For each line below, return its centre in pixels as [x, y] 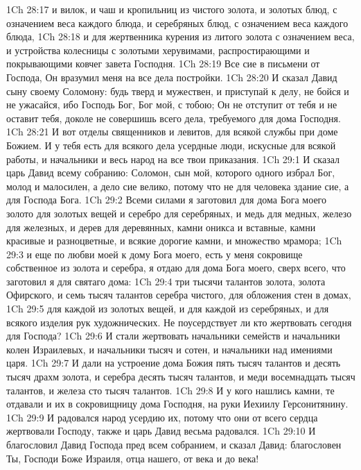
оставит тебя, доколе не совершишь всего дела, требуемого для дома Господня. [174, 118]
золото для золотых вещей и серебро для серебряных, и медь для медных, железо [179, 213]
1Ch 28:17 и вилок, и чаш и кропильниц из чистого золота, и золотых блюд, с [172, 9]
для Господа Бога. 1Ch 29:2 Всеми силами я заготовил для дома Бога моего [166, 200]
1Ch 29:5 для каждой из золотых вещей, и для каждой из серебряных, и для [168, 309]
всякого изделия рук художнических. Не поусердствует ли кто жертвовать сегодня [179, 322]
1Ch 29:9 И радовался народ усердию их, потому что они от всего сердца [162, 417]
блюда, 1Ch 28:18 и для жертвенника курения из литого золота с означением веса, [180, 36]
